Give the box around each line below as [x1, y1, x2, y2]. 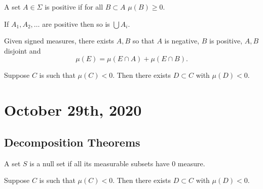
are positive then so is [42, 18, 110, 29]
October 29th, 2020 [4, 100, 142, 120]
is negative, [164, 35, 200, 46]
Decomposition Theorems [4, 134, 140, 150]
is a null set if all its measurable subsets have [29, 158, 170, 168]
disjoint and [4, 45, 41, 56]
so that [132, 35, 155, 46]
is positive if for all [45, 2, 103, 12]
